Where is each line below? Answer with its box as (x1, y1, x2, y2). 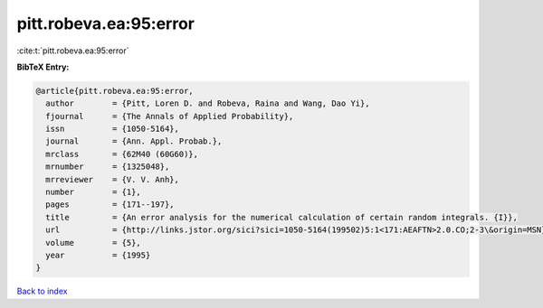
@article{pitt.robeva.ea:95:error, (35, 86, 194, 96)
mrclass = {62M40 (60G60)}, (45, 149, 199, 159)
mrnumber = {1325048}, (45, 162, 170, 172)
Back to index (16, 285, 68, 297)
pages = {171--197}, (45, 200, 176, 210)
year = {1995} (45, 250, 151, 260)
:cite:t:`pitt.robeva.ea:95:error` (16, 45, 130, 56)
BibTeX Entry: (16, 61, 70, 72)
